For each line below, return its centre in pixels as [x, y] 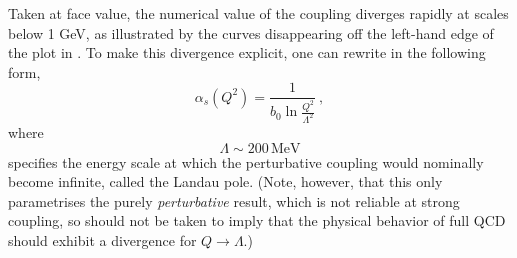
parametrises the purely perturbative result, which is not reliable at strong [234, 200]
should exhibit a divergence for [102, 240]
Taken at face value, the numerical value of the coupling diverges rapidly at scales [258, 13]
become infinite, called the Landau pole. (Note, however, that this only [225, 181]
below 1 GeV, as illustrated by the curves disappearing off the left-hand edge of [251, 32]
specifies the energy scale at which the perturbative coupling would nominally [246, 161]
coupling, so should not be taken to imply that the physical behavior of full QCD [257, 220]
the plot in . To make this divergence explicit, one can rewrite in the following [247, 52]
